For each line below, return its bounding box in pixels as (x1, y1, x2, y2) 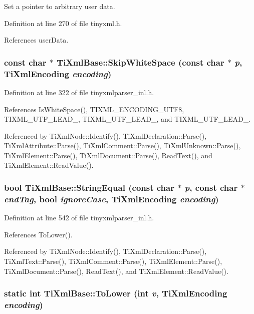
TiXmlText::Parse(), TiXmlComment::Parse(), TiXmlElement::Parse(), (4, 256, 222, 266)
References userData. (4, 35, 69, 45)
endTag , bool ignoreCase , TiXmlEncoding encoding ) (4, 192, 219, 205)
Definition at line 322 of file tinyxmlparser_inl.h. (4, 87, 154, 97)
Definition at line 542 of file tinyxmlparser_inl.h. (4, 212, 154, 223)
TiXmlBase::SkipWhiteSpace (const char (57, 56, 224, 68)
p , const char (184, 181, 238, 193)
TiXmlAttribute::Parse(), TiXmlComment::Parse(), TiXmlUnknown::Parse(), (4, 140, 241, 151)
